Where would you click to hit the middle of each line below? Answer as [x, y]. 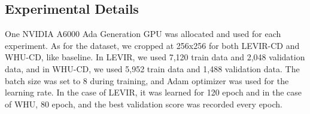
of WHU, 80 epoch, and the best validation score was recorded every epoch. [144, 104]
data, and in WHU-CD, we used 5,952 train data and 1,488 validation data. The [152, 68]
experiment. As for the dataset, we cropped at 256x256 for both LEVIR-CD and [152, 45]
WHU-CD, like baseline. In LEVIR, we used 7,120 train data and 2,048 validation [155, 57]
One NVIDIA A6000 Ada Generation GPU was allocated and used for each [143, 34]
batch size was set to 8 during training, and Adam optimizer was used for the [147, 80]
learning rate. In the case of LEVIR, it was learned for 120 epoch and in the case [153, 92]
